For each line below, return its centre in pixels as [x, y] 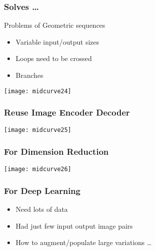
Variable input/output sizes [57, 41]
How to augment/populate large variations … [84, 242]
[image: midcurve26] [38, 169]
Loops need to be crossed [54, 58]
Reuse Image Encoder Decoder [67, 112]
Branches [29, 75]
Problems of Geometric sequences [55, 25]
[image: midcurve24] [38, 91]
